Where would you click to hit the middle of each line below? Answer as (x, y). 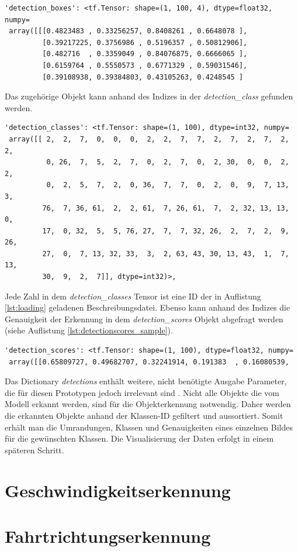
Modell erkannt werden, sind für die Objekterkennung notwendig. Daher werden (148, 404)
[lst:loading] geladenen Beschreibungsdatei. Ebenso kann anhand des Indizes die (148, 307)
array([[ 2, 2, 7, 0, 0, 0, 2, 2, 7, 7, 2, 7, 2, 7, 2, (149, 139)
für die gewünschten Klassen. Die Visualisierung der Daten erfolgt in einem (139, 438)
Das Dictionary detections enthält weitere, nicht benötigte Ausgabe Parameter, (146, 381)
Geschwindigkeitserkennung (118, 490)
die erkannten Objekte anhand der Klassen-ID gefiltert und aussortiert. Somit (144, 415)
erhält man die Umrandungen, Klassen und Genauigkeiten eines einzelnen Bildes (149, 427)
